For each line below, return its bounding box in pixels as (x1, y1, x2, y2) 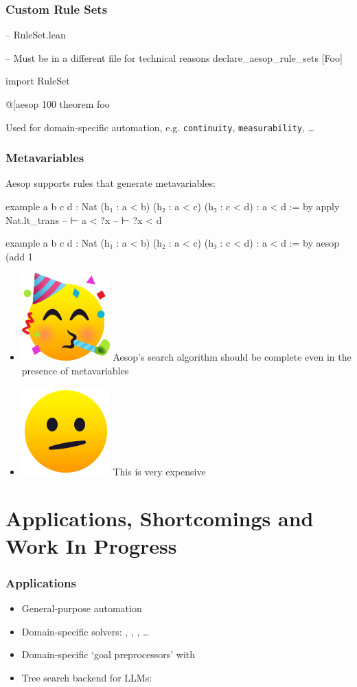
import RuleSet (5, 74, 70, 88)
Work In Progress (5, 531, 177, 559)
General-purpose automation (21, 601, 142, 615)
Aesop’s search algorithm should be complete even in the (113, 350, 352, 364)
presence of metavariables (21, 363, 129, 378)
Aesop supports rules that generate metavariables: (5, 176, 216, 190)
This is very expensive (113, 464, 206, 478)
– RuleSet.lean (5, 27, 66, 42)
